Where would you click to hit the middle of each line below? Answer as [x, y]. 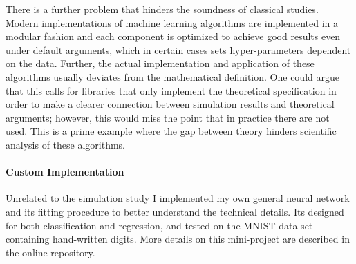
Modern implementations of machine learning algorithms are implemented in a [172, 22]
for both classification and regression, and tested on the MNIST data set [159, 225]
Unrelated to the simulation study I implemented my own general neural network [178, 198]
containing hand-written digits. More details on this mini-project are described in [178, 239]
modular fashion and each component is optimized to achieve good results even [173, 36]
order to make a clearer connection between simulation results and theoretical [170, 104]
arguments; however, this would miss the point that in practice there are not [168, 117]
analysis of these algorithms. [66, 144]
